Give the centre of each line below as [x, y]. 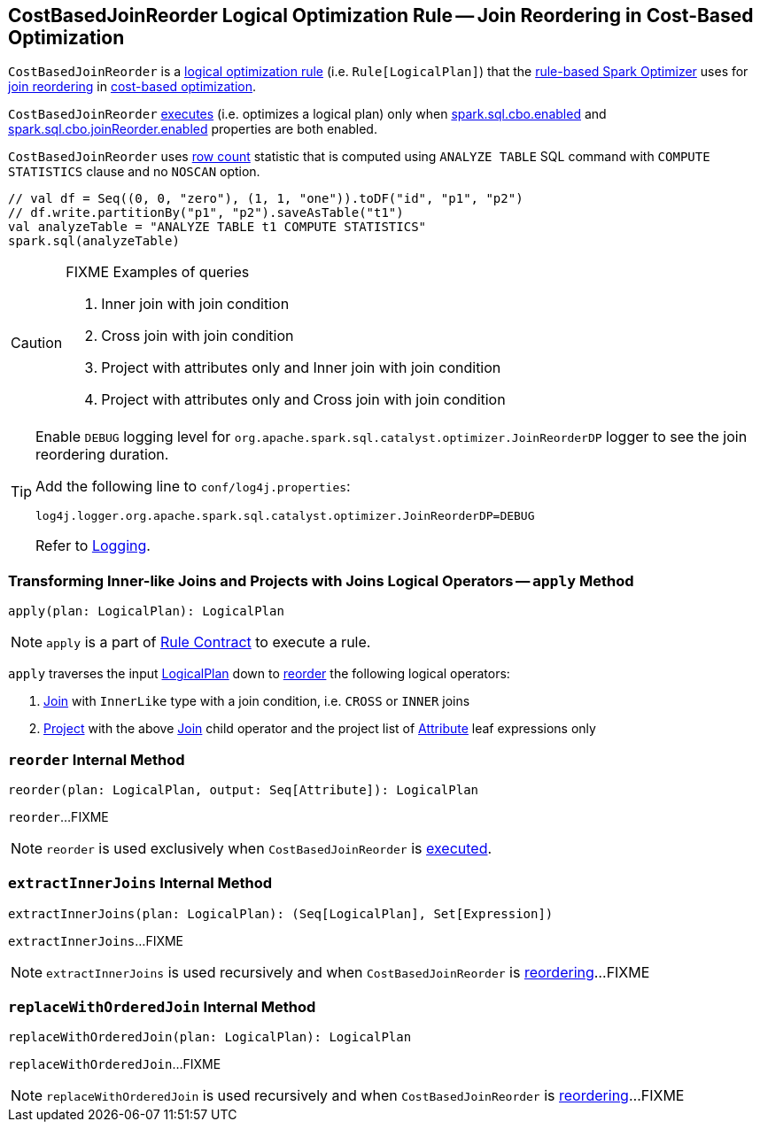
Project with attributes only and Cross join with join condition [303, 400]
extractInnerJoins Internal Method [140, 883]
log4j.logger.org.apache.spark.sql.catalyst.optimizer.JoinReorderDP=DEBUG [285, 516]
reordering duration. [102, 455]
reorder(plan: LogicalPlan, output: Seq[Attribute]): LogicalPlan [244, 789]
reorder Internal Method [97, 759]
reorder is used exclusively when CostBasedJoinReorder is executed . [269, 848]
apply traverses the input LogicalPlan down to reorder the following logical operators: [259, 674]
